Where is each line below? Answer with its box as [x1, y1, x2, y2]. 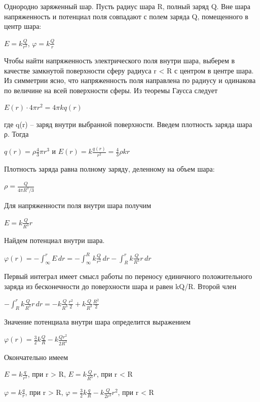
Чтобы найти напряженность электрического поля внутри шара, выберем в [4, 55, 235, 65]
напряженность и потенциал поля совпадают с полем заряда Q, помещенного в [4, 11, 248, 21]
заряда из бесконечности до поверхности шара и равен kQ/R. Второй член [4, 280, 237, 291]
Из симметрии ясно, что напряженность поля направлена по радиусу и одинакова [4, 75, 256, 86]
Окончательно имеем [4, 351, 68, 362]
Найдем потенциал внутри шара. [4, 235, 105, 246]
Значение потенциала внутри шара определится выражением [4, 316, 191, 327]
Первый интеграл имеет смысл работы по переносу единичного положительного [4, 271, 252, 282]
